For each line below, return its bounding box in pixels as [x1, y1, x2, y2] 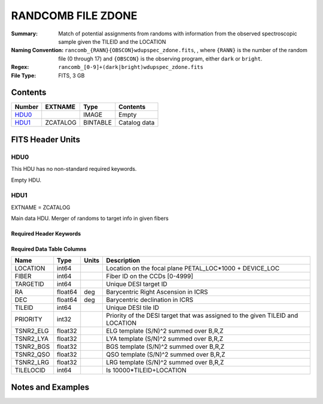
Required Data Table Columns [11, 246, 87, 253]
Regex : [11, 64, 29, 71]
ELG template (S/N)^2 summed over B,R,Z [106, 327, 224, 335]
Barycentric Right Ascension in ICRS [106, 288, 209, 296]
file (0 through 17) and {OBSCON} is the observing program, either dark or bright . [58, 55, 263, 62]
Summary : [11, 30, 38, 37]
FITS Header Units [11, 134, 81, 144]
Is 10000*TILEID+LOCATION [106, 366, 187, 375]
